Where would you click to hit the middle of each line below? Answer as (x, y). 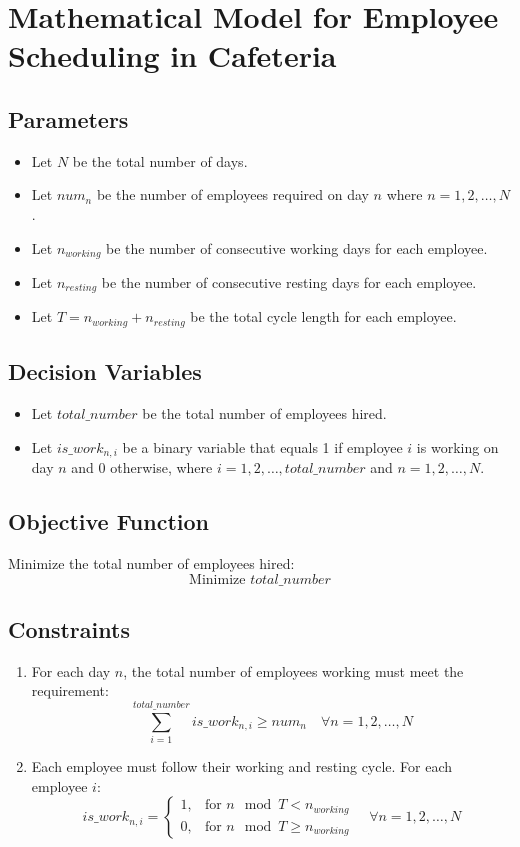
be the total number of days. (160, 160)
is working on (457, 446)
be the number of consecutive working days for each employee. (297, 247)
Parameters (68, 118)
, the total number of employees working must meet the (293, 670)
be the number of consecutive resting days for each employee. (289, 282)
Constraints (69, 628)
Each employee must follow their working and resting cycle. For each (242, 766)
